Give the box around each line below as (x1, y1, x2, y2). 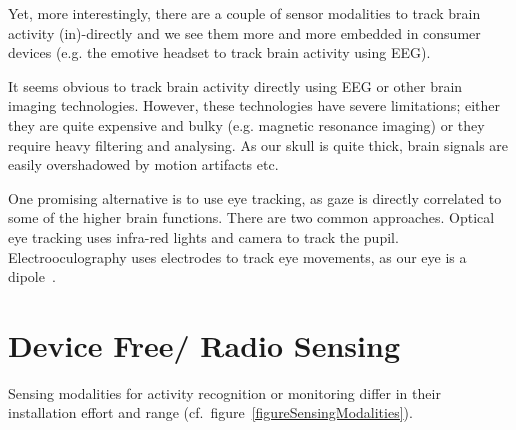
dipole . (8, 266, 56, 287)
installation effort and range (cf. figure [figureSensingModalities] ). (8, 402, 413, 423)
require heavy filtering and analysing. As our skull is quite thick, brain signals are (8, 134, 509, 155)
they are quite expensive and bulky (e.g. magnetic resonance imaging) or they (8, 114, 485, 135)
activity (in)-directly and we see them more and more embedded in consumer (8, 22, 481, 43)
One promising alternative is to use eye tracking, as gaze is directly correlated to (8, 187, 502, 208)
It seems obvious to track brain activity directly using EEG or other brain (8, 75, 463, 96)
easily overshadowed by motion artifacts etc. (8, 154, 279, 175)
